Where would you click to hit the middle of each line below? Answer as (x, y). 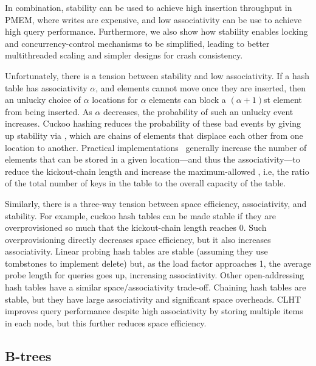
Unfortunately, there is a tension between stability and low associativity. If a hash (157, 75)
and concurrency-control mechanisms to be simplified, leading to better (137, 43)
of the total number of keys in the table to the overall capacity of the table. (146, 183)
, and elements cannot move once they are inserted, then (201, 87)
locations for (115, 100)
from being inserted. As (49, 111)
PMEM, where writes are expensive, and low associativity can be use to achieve (153, 19)
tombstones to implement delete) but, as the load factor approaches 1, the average (158, 263)
